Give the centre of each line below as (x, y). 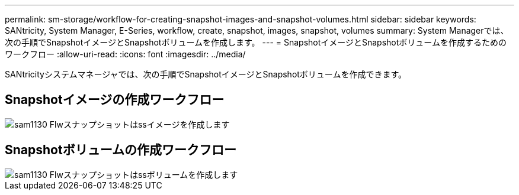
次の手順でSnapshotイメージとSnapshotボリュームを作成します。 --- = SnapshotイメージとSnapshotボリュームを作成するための (256, 42)
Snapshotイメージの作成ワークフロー (115, 100)
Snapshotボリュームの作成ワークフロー (121, 150)
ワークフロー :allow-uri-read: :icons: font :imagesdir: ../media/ (125, 54)
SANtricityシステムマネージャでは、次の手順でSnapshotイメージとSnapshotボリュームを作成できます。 (206, 74)
